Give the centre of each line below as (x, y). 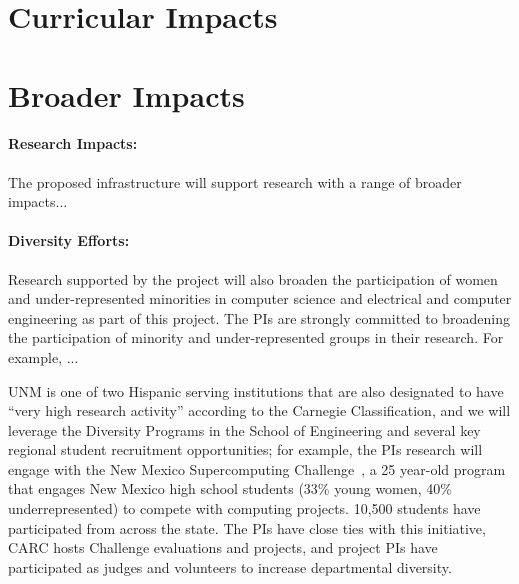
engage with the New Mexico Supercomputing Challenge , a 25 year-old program (257, 468)
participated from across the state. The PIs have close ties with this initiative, (247, 527)
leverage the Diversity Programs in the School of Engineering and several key (244, 429)
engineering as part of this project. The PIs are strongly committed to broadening (259, 317)
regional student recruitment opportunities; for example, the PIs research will (245, 449)
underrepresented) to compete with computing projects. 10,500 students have (244, 508)
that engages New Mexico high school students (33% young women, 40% (230, 488)
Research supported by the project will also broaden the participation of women (253, 278)
